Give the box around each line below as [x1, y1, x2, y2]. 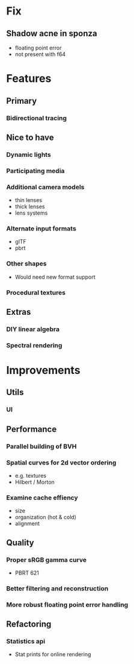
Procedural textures [6, 288, 66, 297]
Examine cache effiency [6, 493, 78, 502]
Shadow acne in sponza [6, 28, 97, 39]
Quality [6, 537, 34, 548]
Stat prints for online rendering [14, 651, 91, 658]
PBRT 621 [14, 569, 39, 577]
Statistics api [6, 637, 46, 646]
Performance [6, 424, 57, 434]
